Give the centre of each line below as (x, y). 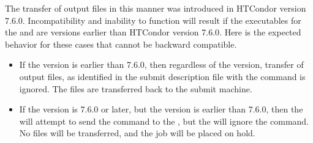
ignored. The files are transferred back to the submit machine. (136, 88)
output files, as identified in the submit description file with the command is (162, 76)
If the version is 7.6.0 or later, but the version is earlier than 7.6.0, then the (161, 109)
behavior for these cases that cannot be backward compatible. (121, 44)
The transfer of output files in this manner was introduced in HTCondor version (156, 8)
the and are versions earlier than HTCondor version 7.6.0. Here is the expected (153, 32)
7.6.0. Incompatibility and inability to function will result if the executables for (153, 20)
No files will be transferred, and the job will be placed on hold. (137, 133)
